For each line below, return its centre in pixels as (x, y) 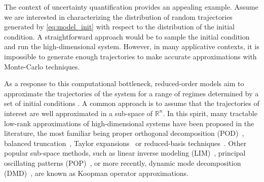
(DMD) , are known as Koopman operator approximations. (96, 173)
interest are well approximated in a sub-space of (79, 113)
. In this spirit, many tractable (210, 113)
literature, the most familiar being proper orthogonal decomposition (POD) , (124, 133)
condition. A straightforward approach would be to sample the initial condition (127, 36)
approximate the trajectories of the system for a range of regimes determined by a (131, 93)
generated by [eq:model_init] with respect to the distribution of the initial (119, 27)
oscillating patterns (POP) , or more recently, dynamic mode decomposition (123, 162)
